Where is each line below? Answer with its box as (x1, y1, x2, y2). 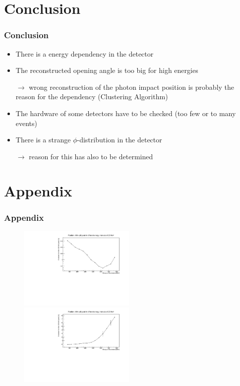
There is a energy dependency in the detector (15, 48, 154, 59)
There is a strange (15, 134, 71, 145)
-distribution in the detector (77, 134, 162, 145)
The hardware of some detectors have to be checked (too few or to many (15, 108, 236, 118)
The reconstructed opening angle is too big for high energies (15, 65, 198, 75)
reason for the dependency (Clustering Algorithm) (15, 91, 168, 102)
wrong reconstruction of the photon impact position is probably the (29, 81, 235, 92)
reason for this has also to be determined (29, 151, 153, 161)
